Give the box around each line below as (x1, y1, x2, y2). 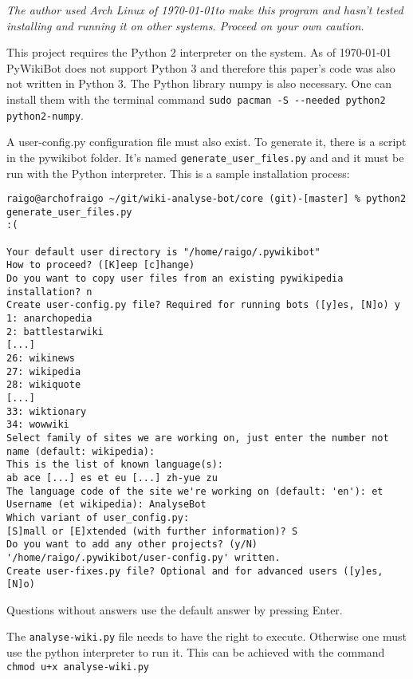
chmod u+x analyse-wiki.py (6, 661, 149, 673)
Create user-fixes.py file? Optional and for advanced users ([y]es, (6, 565, 383, 577)
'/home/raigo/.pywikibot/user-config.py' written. (6, 551, 281, 563)
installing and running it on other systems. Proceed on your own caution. (6, 17, 364, 34)
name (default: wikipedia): (6, 445, 155, 457)
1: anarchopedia (6, 313, 92, 325)
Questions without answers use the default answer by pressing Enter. (6, 601, 343, 618)
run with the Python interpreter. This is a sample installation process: (6, 164, 350, 181)
